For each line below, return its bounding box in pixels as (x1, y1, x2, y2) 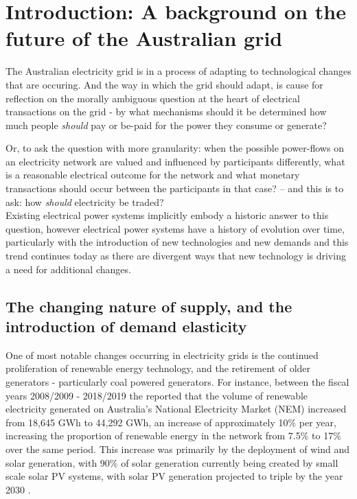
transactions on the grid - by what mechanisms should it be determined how (5, 104, 327, 119)
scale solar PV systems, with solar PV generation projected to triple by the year (5, 469, 343, 483)
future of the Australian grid (5, 24, 283, 52)
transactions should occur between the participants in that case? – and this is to (5, 181, 344, 196)
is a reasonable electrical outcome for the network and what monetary (5, 167, 300, 182)
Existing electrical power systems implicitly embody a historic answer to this (5, 208, 329, 222)
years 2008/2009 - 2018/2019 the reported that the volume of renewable (5, 388, 308, 402)
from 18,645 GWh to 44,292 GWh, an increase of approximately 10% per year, (5, 415, 336, 429)
